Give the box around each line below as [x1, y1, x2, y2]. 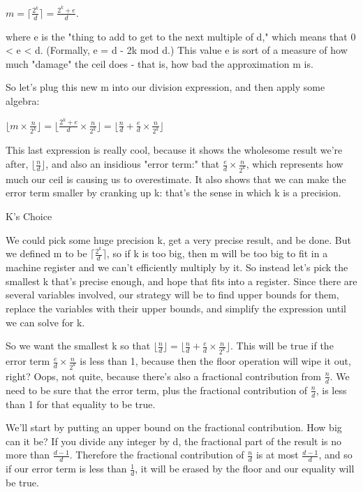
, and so [318, 447, 353, 462]
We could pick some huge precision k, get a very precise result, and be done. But [6, 232, 351, 247]
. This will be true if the [230, 338, 334, 353]
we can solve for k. [6, 314, 85, 329]
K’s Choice [6, 209, 52, 224]
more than [6, 447, 50, 462]
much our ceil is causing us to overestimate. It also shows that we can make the [6, 171, 346, 186]
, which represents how [246, 157, 343, 171]
